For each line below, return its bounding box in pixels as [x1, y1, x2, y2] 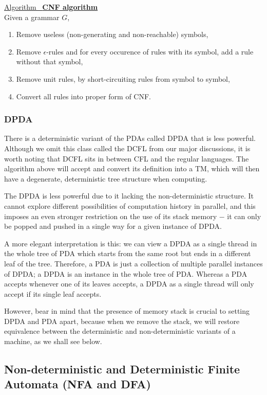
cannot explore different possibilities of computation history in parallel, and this [4, 200, 256, 211]
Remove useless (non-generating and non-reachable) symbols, [16, 29, 208, 40]
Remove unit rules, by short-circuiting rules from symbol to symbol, [16, 73, 230, 84]
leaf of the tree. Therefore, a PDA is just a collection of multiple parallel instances [4, 258, 263, 268]
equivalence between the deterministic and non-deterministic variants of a [4, 326, 236, 336]
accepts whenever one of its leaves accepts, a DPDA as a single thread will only [4, 278, 254, 289]
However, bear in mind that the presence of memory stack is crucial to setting [4, 306, 250, 316]
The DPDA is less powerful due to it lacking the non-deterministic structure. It [4, 190, 254, 201]
